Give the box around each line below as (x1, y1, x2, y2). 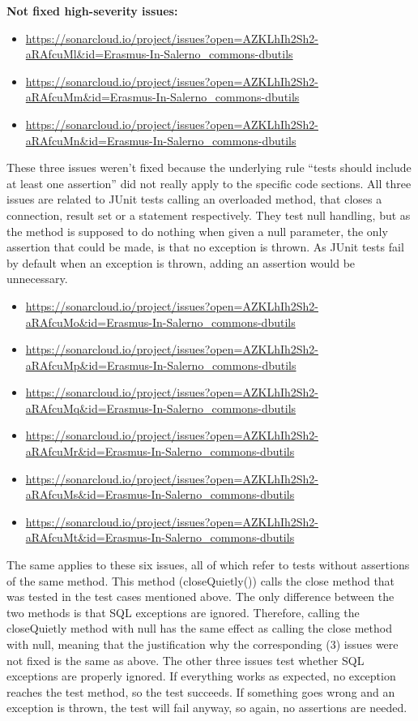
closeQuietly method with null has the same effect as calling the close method (6, 620, 392, 637)
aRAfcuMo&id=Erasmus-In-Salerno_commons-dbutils (25, 313, 296, 330)
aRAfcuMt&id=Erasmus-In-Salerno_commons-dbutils (25, 529, 295, 546)
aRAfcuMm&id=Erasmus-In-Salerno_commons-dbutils (25, 88, 300, 105)
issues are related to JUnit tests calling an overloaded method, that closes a (6, 191, 382, 208)
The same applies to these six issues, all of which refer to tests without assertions (6, 556, 410, 573)
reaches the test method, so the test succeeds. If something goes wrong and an (6, 683, 395, 700)
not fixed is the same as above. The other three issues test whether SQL (6, 651, 365, 668)
